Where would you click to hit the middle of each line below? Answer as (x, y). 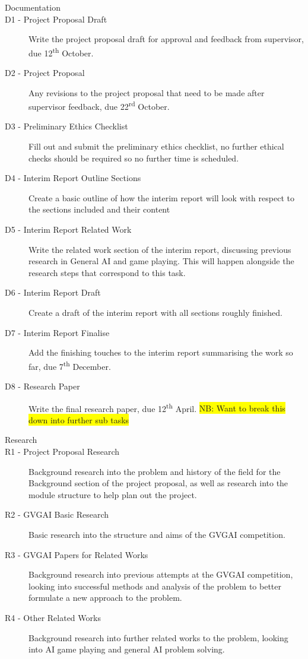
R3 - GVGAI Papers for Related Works (77, 554)
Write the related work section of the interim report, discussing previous (160, 249)
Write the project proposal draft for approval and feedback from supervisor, (166, 39)
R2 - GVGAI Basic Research (57, 514)
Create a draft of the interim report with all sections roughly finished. (155, 312)
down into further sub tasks (79, 419)
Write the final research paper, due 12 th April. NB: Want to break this (157, 407)
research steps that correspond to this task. (107, 272)
